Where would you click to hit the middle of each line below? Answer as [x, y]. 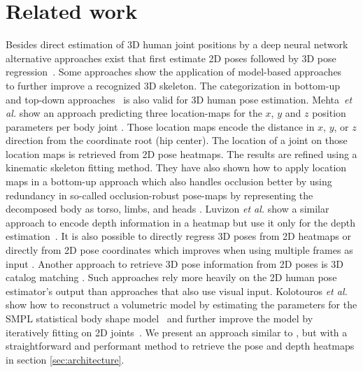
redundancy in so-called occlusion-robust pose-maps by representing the [159, 195]
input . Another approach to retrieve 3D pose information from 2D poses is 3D [175, 263]
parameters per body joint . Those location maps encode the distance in [160, 126]
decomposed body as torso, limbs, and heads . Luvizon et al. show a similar [168, 209]
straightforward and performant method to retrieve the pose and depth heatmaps [180, 346]
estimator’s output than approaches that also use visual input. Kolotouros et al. [177, 291]
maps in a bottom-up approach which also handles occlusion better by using [169, 181]
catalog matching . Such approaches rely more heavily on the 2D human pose [171, 277]
